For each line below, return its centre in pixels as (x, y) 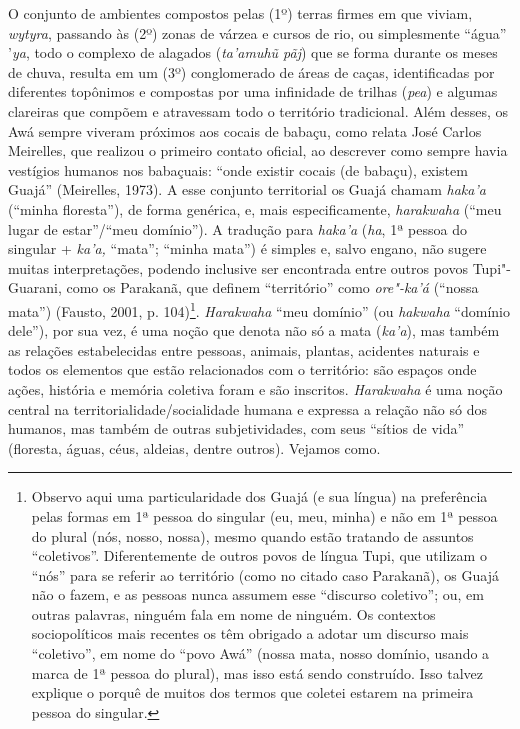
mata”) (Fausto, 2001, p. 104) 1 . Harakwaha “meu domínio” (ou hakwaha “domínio (259, 309)
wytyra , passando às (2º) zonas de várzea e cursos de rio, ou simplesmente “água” (257, 32)
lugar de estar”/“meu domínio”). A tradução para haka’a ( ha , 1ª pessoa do (237, 228)
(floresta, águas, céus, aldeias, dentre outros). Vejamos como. (194, 447)
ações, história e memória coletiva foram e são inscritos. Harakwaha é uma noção (255, 388)
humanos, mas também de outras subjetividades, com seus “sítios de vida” (236, 428)
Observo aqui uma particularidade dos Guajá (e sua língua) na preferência (259, 496)
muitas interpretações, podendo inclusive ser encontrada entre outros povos (238, 267)
